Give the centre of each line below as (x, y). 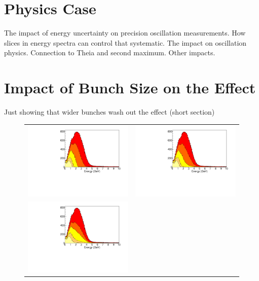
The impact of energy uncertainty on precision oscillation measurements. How (125, 33)
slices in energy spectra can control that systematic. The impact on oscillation (125, 42)
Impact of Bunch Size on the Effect (130, 87)
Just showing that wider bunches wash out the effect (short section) (109, 112)
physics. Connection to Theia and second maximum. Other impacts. (110, 52)
